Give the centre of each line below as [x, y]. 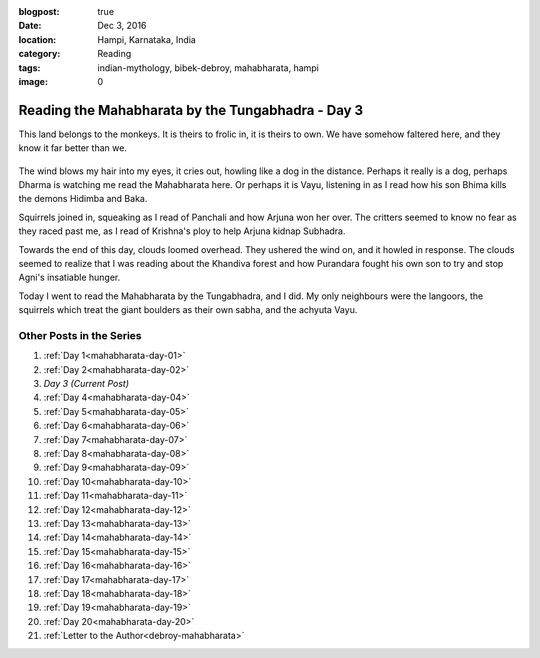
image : [33, 81]
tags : [29, 67]
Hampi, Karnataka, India [147, 39]
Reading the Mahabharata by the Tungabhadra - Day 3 [191, 110]
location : [37, 39]
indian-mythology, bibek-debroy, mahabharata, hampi [208, 67]
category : [39, 54]
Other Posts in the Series [80, 335]
